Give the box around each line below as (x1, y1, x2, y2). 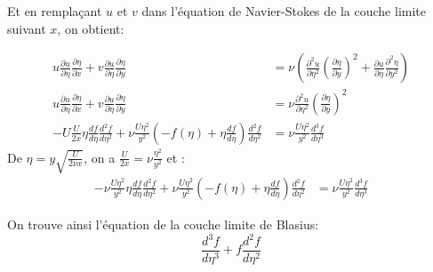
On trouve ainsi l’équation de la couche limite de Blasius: (7, 214, 319, 233)
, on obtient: (57, 19, 124, 37)
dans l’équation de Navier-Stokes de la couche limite (141, 2, 426, 20)
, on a (84, 148, 116, 166)
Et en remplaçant (7, 2, 102, 20)
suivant (7, 19, 46, 37)
